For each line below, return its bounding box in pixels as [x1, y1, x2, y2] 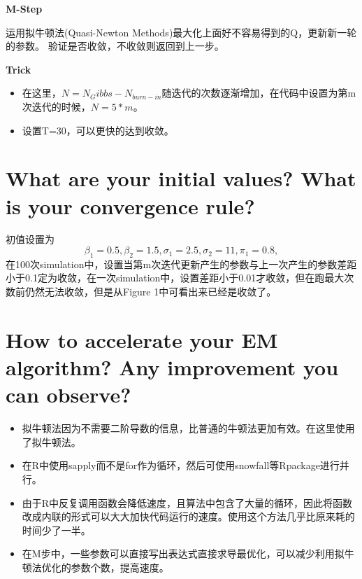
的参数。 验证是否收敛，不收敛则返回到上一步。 [6, 39, 224, 53]
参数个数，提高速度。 [71, 559, 169, 574]
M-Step [6, 1, 43, 15]
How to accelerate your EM [6, 325, 278, 354]
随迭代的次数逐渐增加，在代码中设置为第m [161, 85, 356, 100]
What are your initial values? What [6, 164, 356, 193]
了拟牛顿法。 [22, 434, 81, 449]
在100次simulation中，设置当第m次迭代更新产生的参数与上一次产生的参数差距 [6, 256, 357, 271]
